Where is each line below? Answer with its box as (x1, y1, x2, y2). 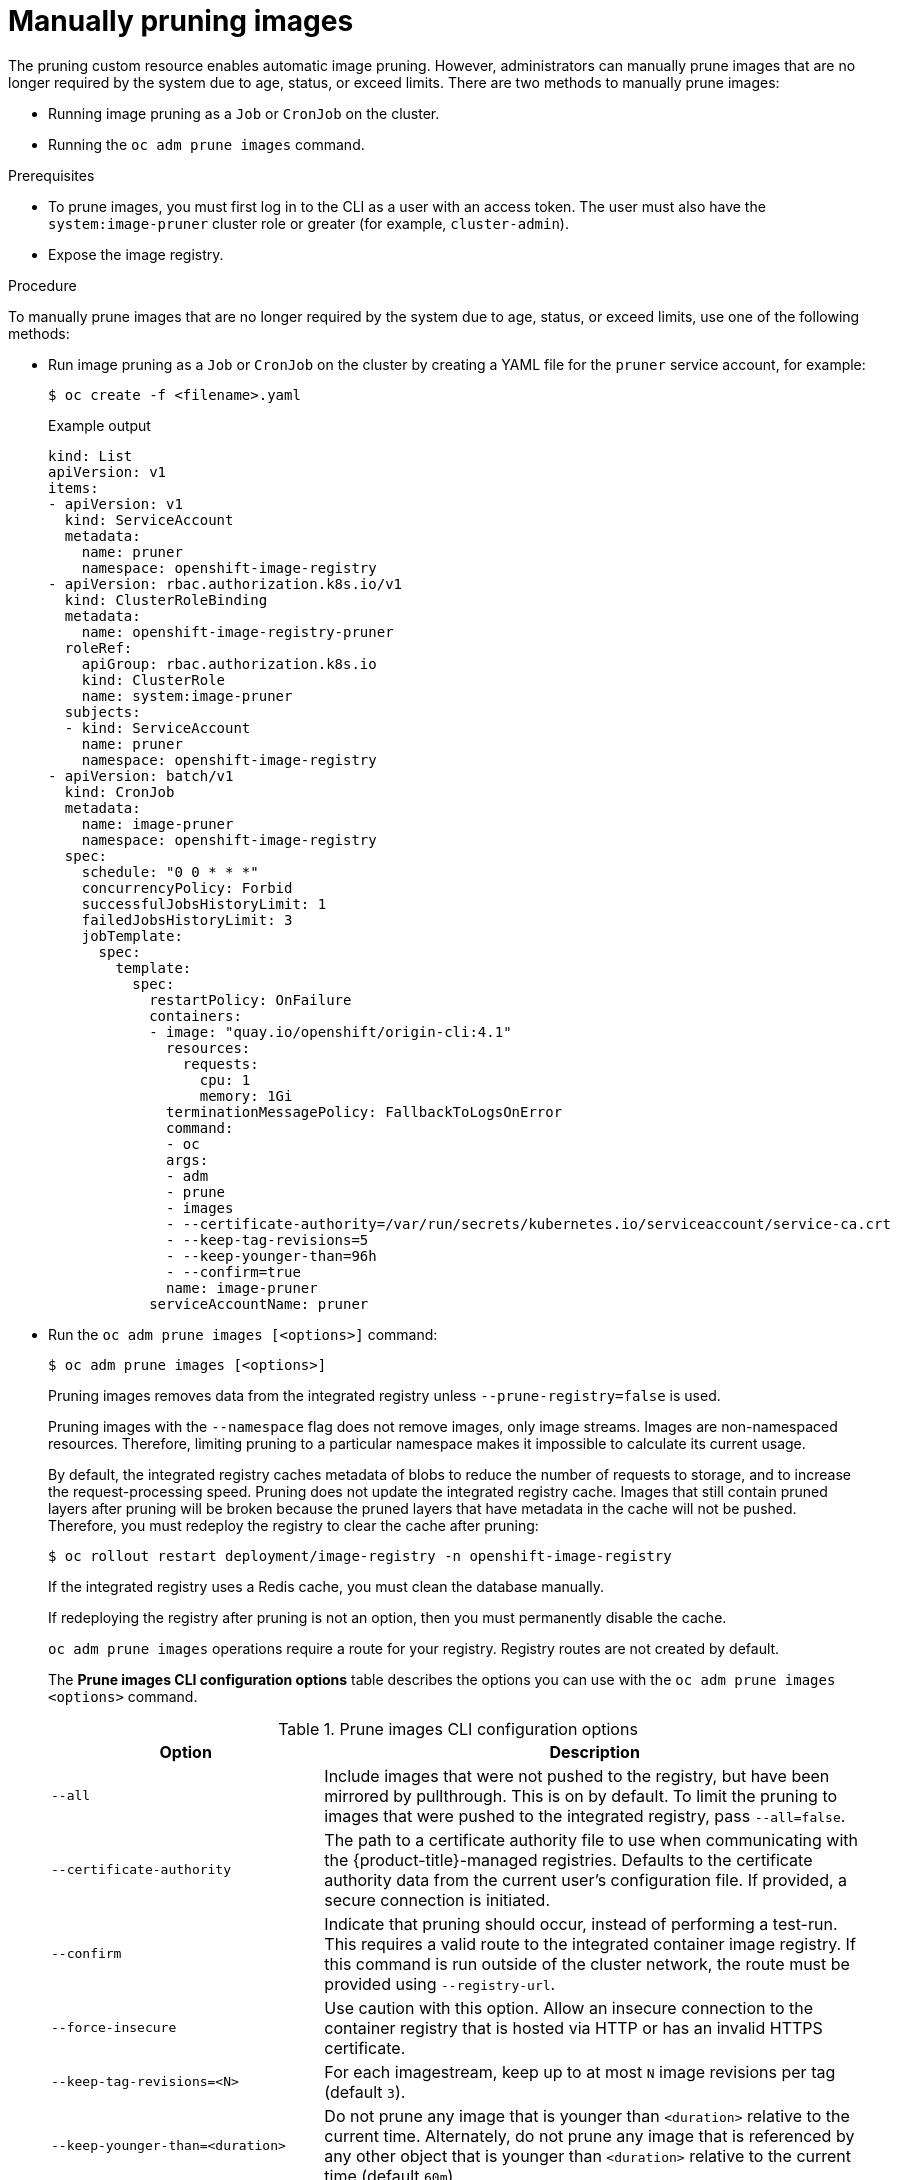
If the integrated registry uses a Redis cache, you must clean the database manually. (48, 1577, 605, 1595)
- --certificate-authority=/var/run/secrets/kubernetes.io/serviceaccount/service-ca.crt (166, 1215, 891, 1232)
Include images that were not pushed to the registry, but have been (324, 1765, 830, 1786)
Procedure (8, 276, 77, 294)
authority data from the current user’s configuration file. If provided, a (324, 1869, 848, 1890)
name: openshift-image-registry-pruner (81, 623, 394, 640)
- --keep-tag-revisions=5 (166, 1231, 369, 1248)
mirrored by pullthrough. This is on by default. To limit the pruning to (324, 1785, 838, 1806)
